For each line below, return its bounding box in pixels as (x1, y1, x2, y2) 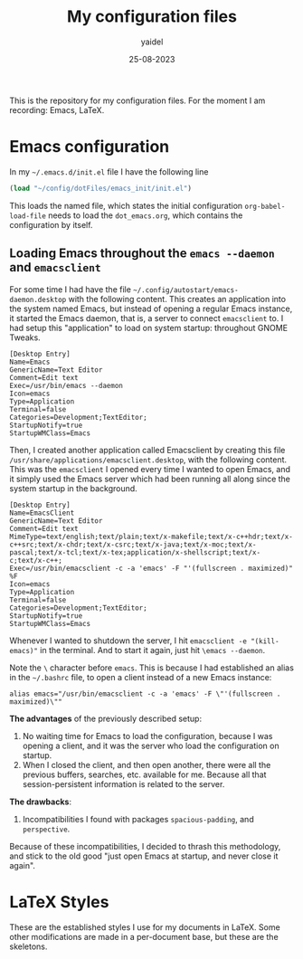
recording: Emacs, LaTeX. (9, 104, 105, 115)
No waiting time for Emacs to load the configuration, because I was (22, 730, 273, 741)
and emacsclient (9, 260, 101, 275)
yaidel (140, 36, 164, 47)
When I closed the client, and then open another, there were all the (22, 759, 271, 770)
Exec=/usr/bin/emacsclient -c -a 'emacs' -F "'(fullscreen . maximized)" (9, 564, 294, 573)
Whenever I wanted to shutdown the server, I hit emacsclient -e (9, 635, 247, 646)
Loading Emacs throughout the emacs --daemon (9, 246, 276, 261)
